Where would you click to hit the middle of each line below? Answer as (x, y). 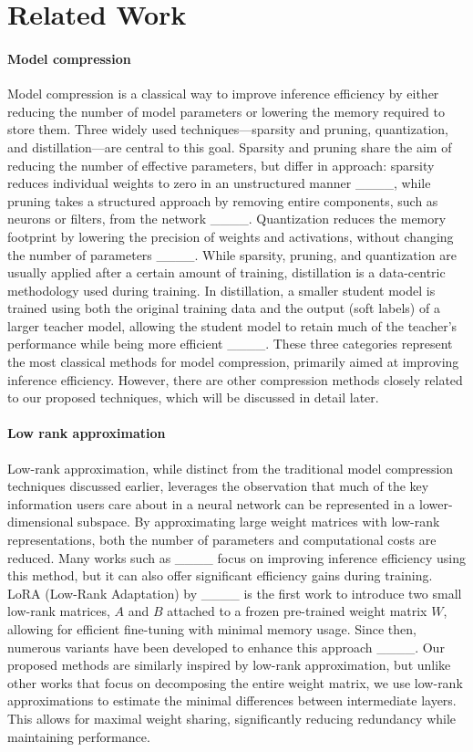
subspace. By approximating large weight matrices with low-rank (259, 522)
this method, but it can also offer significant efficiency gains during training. (220, 575)
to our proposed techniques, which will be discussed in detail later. (193, 397)
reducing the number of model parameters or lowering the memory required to (226, 111)
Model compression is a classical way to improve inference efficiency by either (223, 94)
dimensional (41, 522)
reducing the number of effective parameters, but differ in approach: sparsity (221, 165)
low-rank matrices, (59, 611)
